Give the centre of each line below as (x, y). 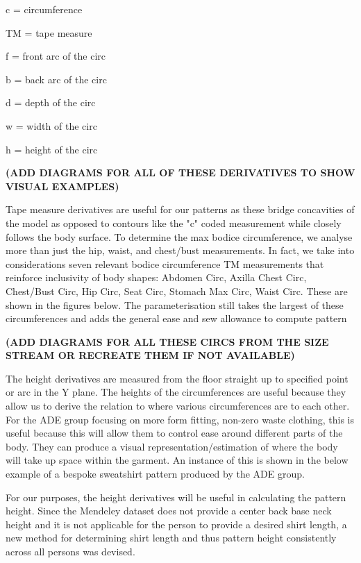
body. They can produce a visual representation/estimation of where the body (172, 446)
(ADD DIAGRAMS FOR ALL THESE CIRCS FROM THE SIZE (167, 341)
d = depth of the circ (51, 102)
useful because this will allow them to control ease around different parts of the (174, 433)
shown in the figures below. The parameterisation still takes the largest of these (175, 304)
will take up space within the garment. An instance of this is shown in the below (177, 460)
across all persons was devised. (70, 551)
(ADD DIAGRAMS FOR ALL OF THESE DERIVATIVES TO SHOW (180, 173)
